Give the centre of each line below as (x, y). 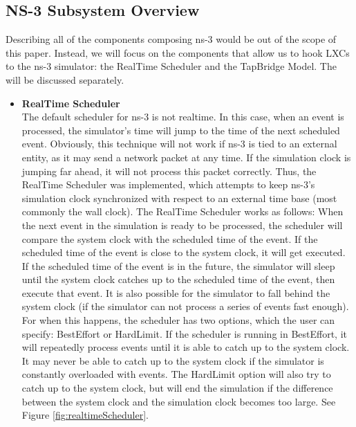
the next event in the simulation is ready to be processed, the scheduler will (182, 225)
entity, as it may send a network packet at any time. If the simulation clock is (186, 157)
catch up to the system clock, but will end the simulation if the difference (177, 388)
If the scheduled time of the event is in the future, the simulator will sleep (178, 265)
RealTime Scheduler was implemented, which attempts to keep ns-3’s (168, 184)
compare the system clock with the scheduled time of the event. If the (170, 238)
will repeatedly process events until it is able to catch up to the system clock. (186, 347)
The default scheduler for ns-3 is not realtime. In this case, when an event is (183, 117)
